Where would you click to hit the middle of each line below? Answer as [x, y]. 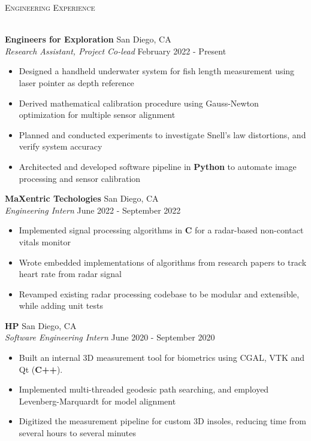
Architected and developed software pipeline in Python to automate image [158, 166]
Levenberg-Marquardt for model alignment [97, 401]
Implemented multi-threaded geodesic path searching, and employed [144, 389]
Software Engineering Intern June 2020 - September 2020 [110, 337]
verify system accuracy [61, 146]
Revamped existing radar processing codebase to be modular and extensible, [159, 294]
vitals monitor [45, 241]
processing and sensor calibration [80, 178]
